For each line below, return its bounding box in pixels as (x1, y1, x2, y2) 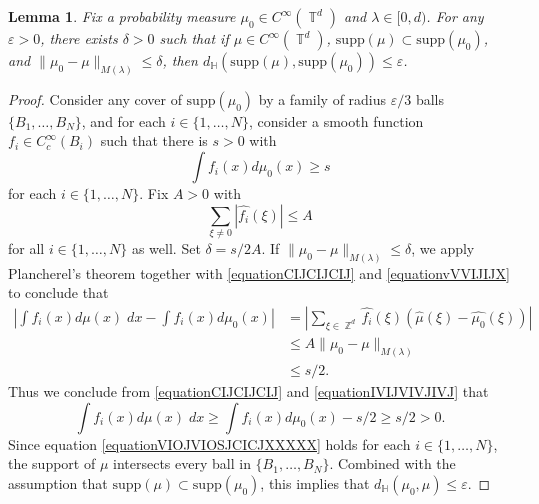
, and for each (81, 110, 166, 131)
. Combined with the (329, 453, 456, 474)
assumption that (8, 472, 108, 493)
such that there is (100, 130, 208, 151)
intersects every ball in (113, 453, 251, 474)
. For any (426, 6, 484, 26)
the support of (8, 453, 96, 474)
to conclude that (8, 282, 109, 303)
